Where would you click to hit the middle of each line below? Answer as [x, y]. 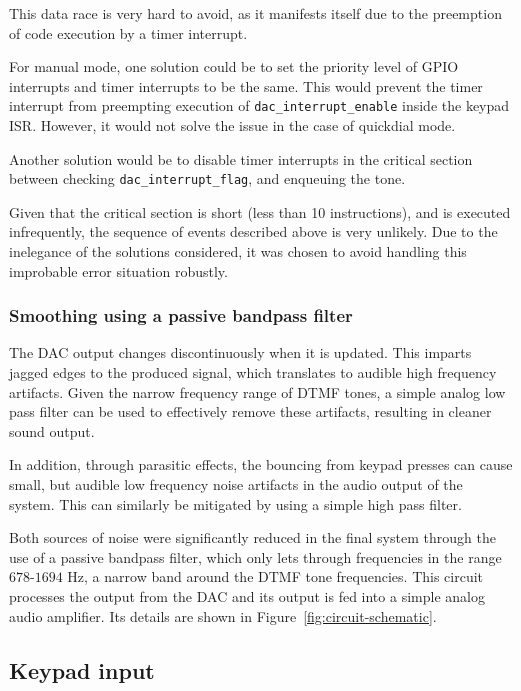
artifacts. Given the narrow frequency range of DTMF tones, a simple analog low [257, 391]
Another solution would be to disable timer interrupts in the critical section [241, 158]
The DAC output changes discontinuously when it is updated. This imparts [240, 352]
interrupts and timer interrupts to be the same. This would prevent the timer [246, 85]
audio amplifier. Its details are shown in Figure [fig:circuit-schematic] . [223, 615]
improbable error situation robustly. [118, 270]
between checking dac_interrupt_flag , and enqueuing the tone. [207, 178]
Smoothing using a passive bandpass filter [181, 315]
